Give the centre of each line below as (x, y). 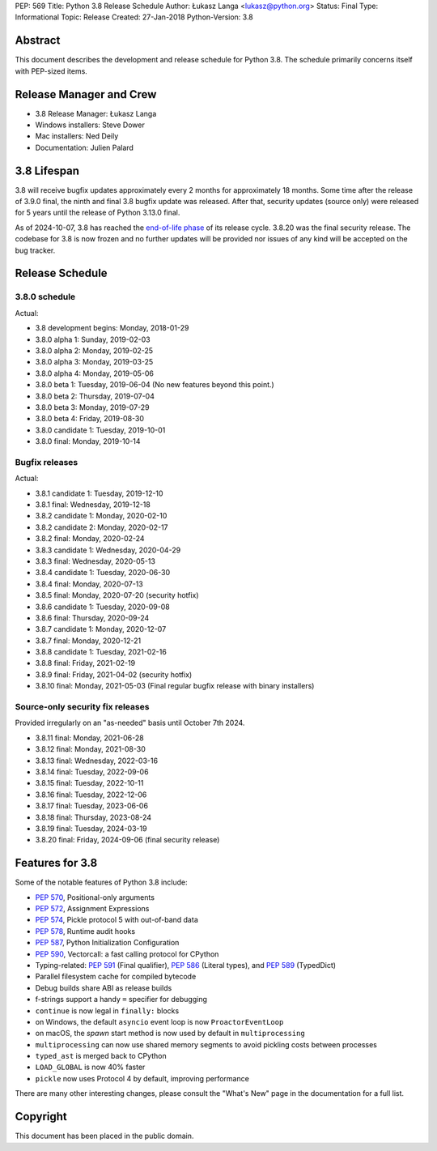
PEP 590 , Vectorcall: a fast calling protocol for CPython (127, 954)
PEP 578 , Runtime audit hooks (85, 931)
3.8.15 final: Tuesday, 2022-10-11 (89, 783)
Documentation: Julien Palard (84, 147)
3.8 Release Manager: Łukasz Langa (96, 113)
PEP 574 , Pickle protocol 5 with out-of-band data (117, 920)
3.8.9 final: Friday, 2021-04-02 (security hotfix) (114, 674)
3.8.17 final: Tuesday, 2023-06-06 (92, 806)
